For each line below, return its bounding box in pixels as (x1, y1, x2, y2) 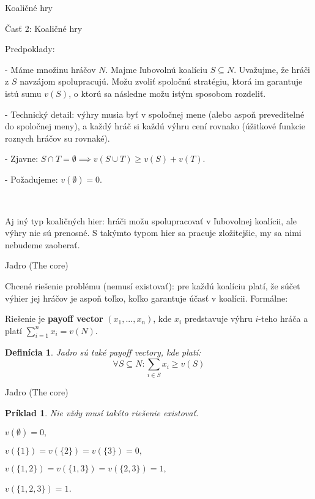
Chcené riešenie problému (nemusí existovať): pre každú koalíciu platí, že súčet (5, 279, 300, 292)
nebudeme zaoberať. (5, 238, 80, 251)
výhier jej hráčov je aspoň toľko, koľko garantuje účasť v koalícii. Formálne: (5, 291, 288, 304)
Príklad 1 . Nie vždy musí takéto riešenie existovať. (5, 406, 199, 419)
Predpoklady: (5, 42, 55, 55)
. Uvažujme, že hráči (234, 63, 310, 75)
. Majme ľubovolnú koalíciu (105, 63, 207, 75)
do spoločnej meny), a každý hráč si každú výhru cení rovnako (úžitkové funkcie (5, 120, 306, 132)
